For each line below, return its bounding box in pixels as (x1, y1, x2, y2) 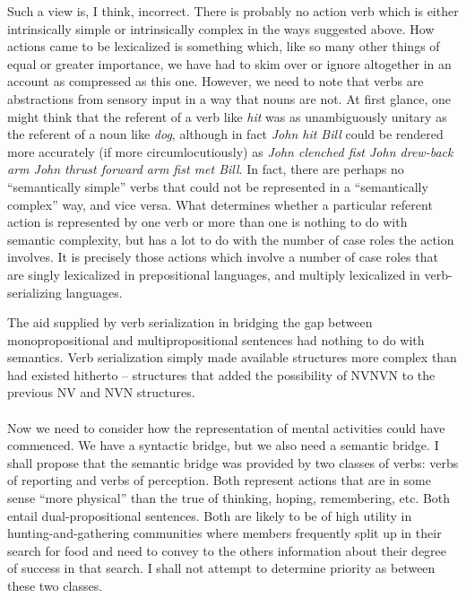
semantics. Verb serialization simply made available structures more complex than (7, 348, 457, 367)
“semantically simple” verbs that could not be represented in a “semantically (7, 177, 428, 195)
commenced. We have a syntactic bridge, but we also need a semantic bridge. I (7, 436, 439, 455)
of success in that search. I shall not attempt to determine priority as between (7, 559, 436, 577)
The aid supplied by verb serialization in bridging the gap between (7, 313, 373, 332)
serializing (7, 282, 62, 301)
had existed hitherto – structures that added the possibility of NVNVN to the (7, 365, 436, 384)
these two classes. (7, 576, 103, 594)
